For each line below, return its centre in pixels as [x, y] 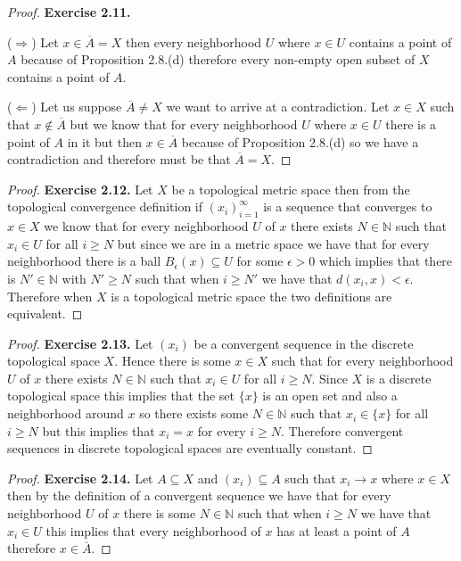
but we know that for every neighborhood [184, 124]
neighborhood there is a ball [84, 261]
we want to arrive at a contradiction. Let [278, 107]
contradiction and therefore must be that [119, 159]
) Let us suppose [77, 107]
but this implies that [99, 430]
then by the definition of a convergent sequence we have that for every [199, 495]
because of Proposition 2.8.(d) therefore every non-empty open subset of [218, 59]
